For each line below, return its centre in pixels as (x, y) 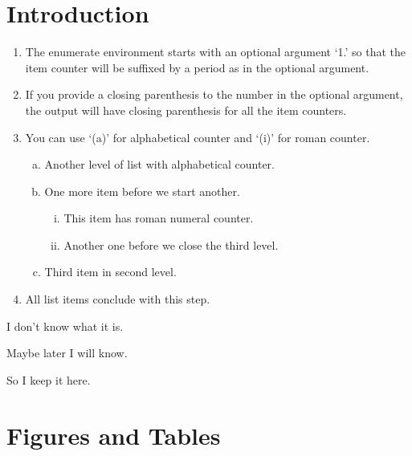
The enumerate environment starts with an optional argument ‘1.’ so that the (216, 52)
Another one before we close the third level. (171, 244)
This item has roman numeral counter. (159, 218)
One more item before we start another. (142, 191)
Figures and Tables (114, 435)
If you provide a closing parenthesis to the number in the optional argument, (214, 94)
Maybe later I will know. (67, 353)
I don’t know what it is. (65, 326)
